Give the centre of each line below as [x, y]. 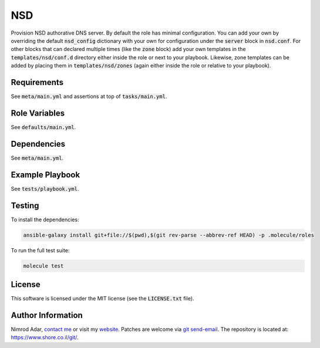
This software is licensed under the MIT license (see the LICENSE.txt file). [102, 299]
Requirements [37, 82]
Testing [25, 205]
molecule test [43, 266]
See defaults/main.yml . [43, 127]
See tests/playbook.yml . [45, 188]
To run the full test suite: [40, 250]
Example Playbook [46, 175]
